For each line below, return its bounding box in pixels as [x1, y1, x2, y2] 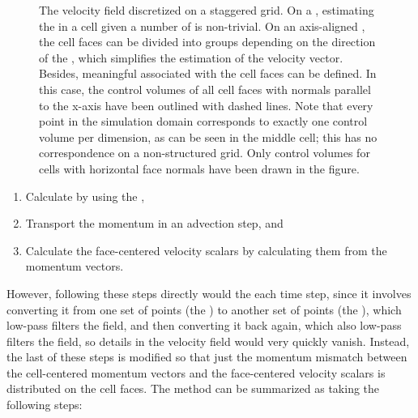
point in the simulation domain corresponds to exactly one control [39, 113, 368, 130]
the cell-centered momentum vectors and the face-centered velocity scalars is [6, 364, 386, 381]
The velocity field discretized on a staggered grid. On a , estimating [39, 2, 374, 18]
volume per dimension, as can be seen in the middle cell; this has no [39, 128, 377, 145]
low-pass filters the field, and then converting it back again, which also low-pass [6, 317, 402, 334]
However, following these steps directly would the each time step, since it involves [6, 284, 412, 301]
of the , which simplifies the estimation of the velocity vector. [39, 49, 343, 66]
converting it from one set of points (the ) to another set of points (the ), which [6, 301, 402, 318]
